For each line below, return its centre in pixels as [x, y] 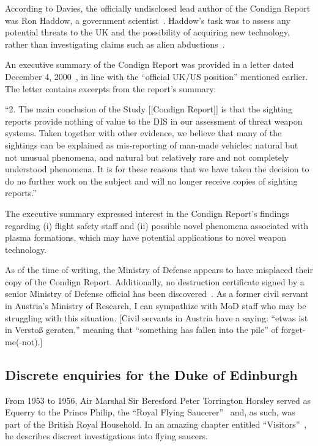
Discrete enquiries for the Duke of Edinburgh [151, 374]
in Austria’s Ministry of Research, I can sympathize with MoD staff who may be [156, 306]
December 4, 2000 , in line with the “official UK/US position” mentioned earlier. [157, 76]
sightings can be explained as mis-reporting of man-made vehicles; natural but [152, 144]
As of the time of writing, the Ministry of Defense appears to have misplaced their [159, 270]
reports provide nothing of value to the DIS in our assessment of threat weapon [154, 121]
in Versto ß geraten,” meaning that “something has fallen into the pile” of [142, 330]
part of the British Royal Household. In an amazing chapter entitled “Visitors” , [156, 424]
